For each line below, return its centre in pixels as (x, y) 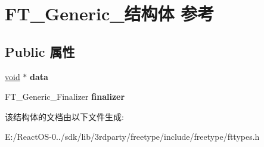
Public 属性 (40, 51)
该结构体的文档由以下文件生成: (64, 116)
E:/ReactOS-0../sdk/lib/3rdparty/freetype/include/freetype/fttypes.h (132, 137)
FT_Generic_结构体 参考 (110, 13)
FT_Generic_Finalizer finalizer (65, 97)
